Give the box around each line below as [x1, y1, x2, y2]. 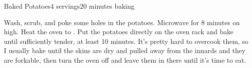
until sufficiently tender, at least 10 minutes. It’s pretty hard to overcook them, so [4, 36, 249, 46]
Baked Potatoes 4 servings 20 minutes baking [4, 1, 135, 11]
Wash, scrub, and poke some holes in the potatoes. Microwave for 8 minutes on [4, 17, 240, 27]
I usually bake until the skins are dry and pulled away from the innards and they [4, 45, 246, 55]
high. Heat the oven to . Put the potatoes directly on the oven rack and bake [4, 27, 234, 37]
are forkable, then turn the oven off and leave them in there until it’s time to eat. [4, 54, 246, 65]
